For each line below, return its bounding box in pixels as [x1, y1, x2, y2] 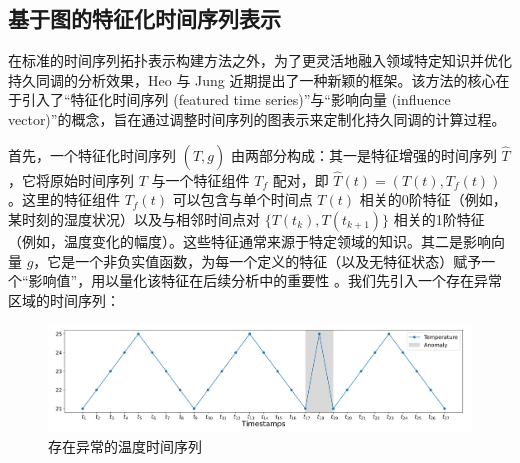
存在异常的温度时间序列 [48, 435, 202, 456]
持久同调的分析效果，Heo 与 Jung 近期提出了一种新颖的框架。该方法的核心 [8, 69, 496, 90]
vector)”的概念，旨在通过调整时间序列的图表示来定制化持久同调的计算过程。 [8, 108, 506, 129]
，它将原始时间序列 [8, 169, 134, 190]
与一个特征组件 [151, 169, 250, 190]
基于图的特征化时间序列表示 [8, 3, 281, 34]
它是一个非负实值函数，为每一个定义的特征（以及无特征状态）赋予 [47, 250, 482, 271]
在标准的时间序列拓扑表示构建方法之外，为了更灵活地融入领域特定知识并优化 [8, 50, 512, 71]
